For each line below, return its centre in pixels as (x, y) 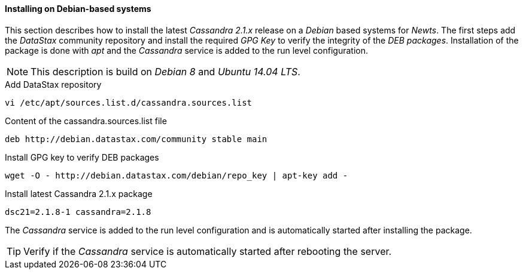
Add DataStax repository (53, 84)
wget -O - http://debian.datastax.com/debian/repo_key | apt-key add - (177, 175)
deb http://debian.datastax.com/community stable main (136, 139)
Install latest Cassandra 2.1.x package (79, 193)
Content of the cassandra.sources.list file (86, 121)
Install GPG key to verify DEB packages (82, 157)
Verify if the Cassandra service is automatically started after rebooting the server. (208, 251)
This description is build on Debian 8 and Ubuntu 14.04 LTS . (165, 71)
